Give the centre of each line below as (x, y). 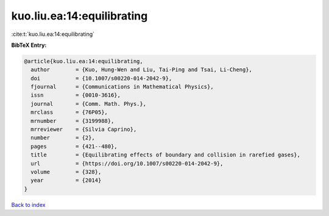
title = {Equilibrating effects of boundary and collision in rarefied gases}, (166, 155)
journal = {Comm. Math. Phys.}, (88, 104)
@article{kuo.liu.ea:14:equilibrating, (83, 61)
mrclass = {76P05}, (69, 112)
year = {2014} (66, 180)
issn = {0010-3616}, (76, 95)
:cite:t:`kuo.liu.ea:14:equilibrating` (53, 34)
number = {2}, (63, 138)
